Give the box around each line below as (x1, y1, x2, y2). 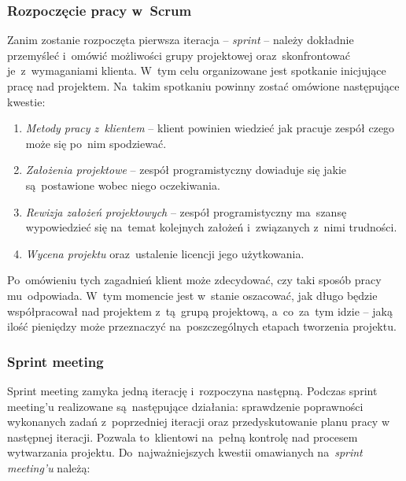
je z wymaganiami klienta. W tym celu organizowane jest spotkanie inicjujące (7, 62, 386, 79)
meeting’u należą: (7, 459, 90, 475)
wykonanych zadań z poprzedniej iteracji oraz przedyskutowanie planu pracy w (7, 413, 390, 430)
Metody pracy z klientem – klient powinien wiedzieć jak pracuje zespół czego (25, 120, 395, 136)
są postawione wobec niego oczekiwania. (25, 176, 220, 193)
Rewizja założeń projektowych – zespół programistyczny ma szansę (25, 203, 347, 220)
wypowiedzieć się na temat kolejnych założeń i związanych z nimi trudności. (25, 219, 397, 235)
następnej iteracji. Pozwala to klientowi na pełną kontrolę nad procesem (7, 428, 358, 445)
